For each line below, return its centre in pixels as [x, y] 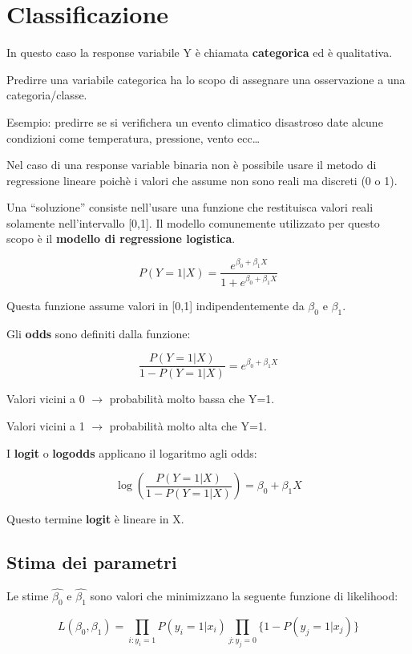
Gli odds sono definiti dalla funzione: [99, 333]
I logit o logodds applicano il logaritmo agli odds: [132, 452]
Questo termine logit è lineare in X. [95, 519]
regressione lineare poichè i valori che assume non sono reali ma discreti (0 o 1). [202, 180]
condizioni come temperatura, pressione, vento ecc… [133, 137]
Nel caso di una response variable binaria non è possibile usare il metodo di [192, 165]
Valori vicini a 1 [46, 425]
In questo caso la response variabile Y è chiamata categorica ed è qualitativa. [200, 52]
